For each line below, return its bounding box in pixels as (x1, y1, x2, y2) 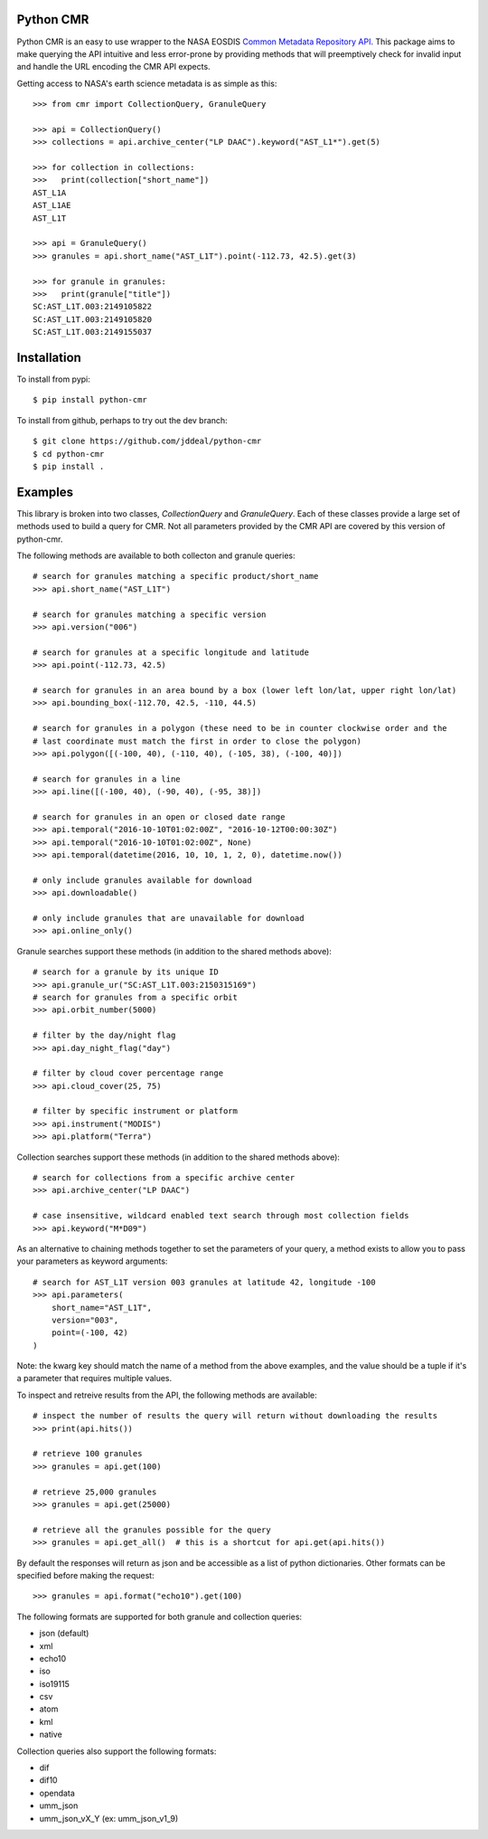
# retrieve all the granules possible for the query (33, 1524, 271, 1535)
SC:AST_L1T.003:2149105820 (33, 314, 153, 325)
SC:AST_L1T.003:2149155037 (33, 327, 153, 337)
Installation (16, 349, 81, 365)
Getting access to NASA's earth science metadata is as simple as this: (16, 78, 277, 89)
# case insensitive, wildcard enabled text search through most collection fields (33, 1210, 409, 1221)
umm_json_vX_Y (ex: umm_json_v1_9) (39, 1813, 179, 1824)
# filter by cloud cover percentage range (33, 1068, 224, 1078)
